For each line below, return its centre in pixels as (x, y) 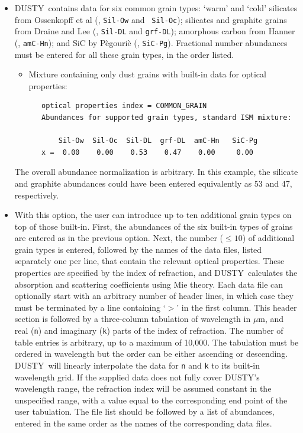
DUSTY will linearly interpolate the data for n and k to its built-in (137, 365)
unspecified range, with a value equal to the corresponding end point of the (151, 400)
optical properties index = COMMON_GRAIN (124, 106)
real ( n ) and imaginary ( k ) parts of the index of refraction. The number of (149, 331)
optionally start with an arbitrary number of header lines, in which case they (154, 296)
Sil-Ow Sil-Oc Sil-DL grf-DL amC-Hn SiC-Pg (158, 141)
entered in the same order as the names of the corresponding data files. (143, 423)
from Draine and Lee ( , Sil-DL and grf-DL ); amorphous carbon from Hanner (155, 31)
